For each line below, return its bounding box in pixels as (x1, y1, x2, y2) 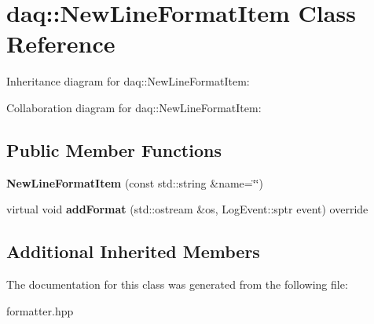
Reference (6, 27, 115, 60)
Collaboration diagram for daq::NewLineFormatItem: (6, 99, 262, 115)
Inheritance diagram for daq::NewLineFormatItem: (6, 73, 250, 89)
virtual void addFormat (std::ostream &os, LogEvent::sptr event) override (6, 201, 368, 217)
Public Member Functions (6, 137, 222, 162)
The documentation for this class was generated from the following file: (6, 276, 348, 293)
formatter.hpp (6, 302, 74, 319)
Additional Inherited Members (6, 239, 260, 264)
